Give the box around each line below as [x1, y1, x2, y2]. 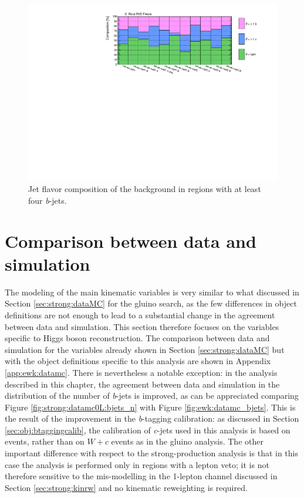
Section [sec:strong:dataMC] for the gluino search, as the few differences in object [5, 297, 297, 309]
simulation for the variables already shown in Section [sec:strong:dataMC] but [5, 343, 285, 355]
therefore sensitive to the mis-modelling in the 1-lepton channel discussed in [5, 470, 278, 482]
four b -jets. [28, 194, 67, 206]
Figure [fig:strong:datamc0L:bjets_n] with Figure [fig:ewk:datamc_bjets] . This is [5, 401, 296, 413]
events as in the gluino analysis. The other [111, 435, 264, 447]
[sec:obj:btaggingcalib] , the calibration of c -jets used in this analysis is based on [5, 423, 291, 436]
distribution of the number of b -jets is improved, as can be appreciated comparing [5, 389, 299, 402]
